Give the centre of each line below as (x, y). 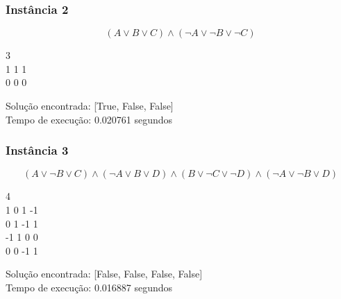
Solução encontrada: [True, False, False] (90, 105)
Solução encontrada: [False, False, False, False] (104, 274)
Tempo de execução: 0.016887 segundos (89, 287)
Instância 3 (37, 150)
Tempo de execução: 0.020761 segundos (89, 119)
